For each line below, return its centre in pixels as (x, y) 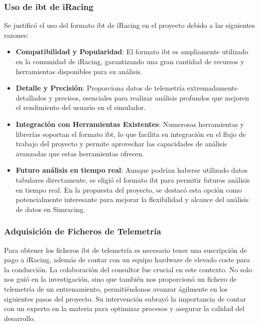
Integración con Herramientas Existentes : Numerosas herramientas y (130, 124)
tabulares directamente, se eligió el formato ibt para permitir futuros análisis (133, 179)
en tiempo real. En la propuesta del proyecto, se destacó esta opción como (129, 189)
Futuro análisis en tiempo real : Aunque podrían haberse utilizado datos (132, 170)
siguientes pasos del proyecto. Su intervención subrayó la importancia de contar (125, 298)
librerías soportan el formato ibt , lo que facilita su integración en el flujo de (131, 134)
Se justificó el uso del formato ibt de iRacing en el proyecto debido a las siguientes (129, 25)
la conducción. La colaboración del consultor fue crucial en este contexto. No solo (128, 269)
